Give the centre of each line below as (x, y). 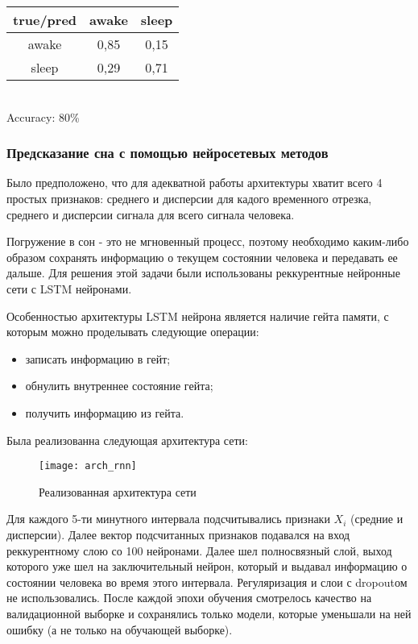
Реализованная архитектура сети (118, 491)
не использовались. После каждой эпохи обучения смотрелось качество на (189, 598)
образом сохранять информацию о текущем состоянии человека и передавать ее (202, 257)
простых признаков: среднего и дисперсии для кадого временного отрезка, (189, 198)
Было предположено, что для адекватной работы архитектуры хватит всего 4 (195, 183)
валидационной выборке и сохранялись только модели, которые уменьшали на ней (209, 613)
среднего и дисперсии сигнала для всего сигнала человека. (151, 214)
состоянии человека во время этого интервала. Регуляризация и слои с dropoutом (207, 582)
